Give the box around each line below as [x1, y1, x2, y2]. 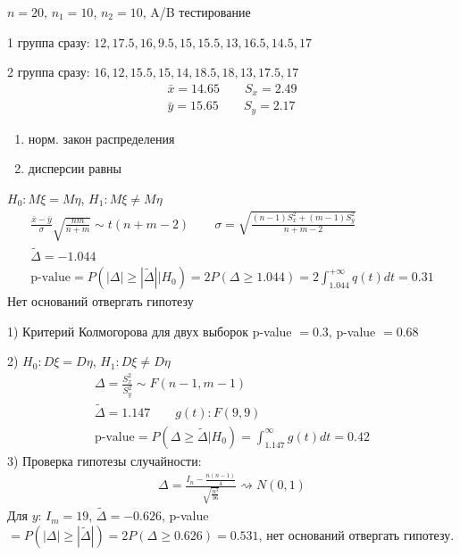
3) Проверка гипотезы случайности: [7, 451, 202, 469]
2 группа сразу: [7, 62, 90, 81]
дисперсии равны [28, 159, 121, 178]
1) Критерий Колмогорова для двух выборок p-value [7, 321, 292, 340]
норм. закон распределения [28, 129, 175, 147]
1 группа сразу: [7, 32, 90, 51]
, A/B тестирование [142, 3, 251, 21]
